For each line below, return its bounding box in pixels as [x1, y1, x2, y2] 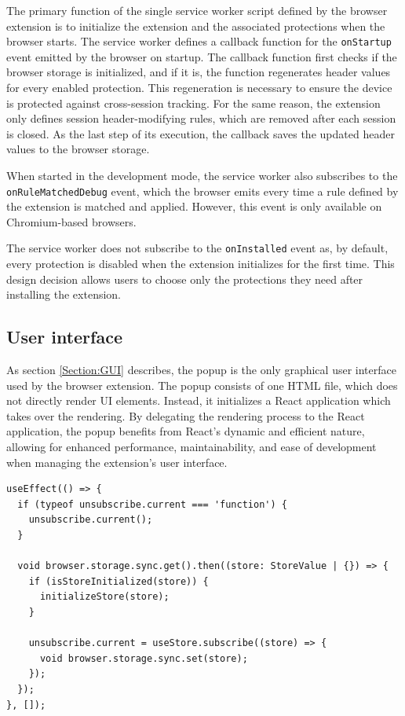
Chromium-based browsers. [6, 213, 137, 229]
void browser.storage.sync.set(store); [39, 652, 248, 664]
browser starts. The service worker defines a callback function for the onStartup [6, 33, 392, 50]
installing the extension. [6, 286, 122, 303]
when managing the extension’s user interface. [6, 453, 228, 470]
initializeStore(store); [39, 591, 170, 603]
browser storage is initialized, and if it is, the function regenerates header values [6, 64, 391, 80]
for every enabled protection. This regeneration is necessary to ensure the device [6, 79, 392, 96]
